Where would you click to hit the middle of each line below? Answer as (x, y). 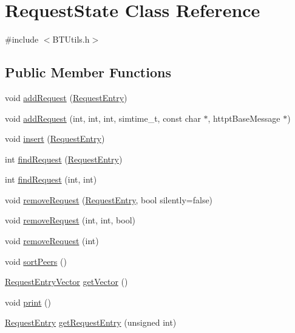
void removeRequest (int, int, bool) (70, 220)
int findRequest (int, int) (51, 179)
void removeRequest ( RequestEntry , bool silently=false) (109, 199)
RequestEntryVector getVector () (66, 282)
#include (22, 39)
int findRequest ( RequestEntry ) (64, 159)
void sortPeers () (36, 261)
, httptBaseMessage (244, 118)
